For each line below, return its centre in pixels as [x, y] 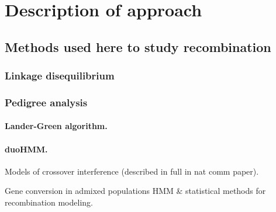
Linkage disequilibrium [60, 76]
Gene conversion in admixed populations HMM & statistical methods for [135, 191]
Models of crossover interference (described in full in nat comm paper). [132, 171]
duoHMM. [26, 149]
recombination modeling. [49, 202]
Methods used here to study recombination [138, 46]
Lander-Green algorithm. [56, 126]
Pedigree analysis [46, 102]
